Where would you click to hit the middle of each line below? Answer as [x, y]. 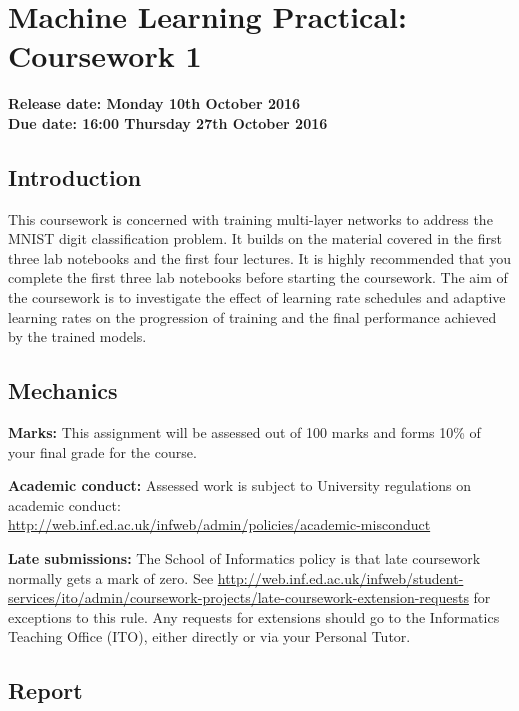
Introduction [75, 176]
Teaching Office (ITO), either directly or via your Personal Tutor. [209, 636]
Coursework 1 [105, 55]
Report [45, 690]
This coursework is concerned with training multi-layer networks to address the [250, 218]
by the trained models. [77, 336]
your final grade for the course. [102, 451]
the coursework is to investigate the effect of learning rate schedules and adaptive [257, 297]
